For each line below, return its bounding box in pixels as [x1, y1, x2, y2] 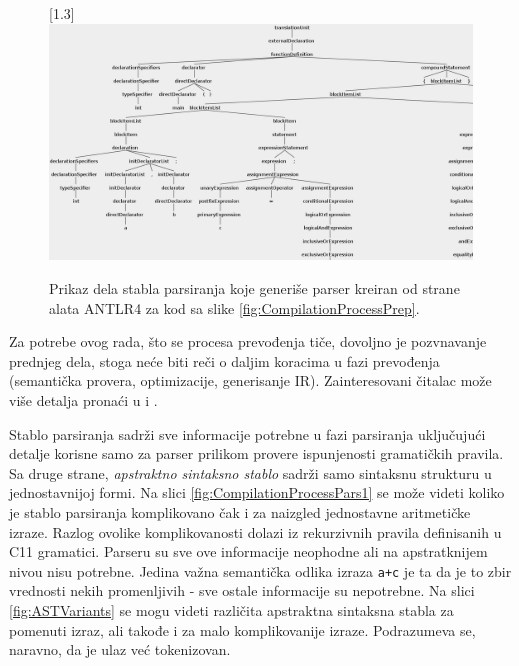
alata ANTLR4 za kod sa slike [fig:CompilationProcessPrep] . [49, 297, 420, 318]
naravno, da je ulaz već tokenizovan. [9, 639, 231, 660]
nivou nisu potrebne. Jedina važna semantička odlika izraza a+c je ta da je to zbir [9, 560, 512, 581]
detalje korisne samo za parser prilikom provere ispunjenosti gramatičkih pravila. [9, 443, 504, 464]
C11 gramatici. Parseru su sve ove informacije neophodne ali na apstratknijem [9, 541, 488, 562]
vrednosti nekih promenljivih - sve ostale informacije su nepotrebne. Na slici [9, 580, 475, 601]
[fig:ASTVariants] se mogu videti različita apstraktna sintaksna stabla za [9, 600, 454, 620]
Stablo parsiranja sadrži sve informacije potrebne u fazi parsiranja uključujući [9, 423, 486, 444]
